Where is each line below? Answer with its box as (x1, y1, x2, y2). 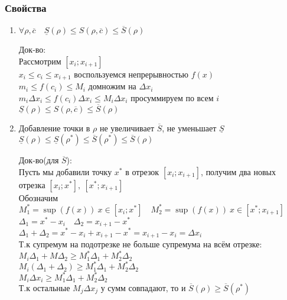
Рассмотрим (18, 54, 61, 67)
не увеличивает (99, 121, 155, 134)
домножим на (88, 80, 136, 92)
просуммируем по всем (131, 91, 214, 104)
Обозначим (18, 191, 58, 204)
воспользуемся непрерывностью (74, 67, 188, 80)
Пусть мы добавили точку (18, 165, 112, 178)
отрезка (18, 178, 45, 191)
